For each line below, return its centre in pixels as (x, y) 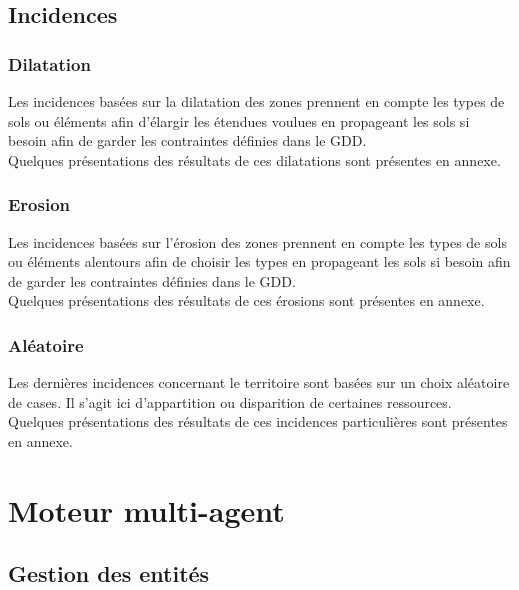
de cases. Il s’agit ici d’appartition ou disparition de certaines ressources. (230, 401)
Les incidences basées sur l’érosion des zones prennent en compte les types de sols (257, 241)
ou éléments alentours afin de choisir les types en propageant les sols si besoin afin (259, 261)
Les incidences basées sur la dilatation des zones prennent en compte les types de (256, 101)
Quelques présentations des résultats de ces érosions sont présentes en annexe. (246, 300)
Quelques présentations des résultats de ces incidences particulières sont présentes (258, 421)
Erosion (39, 204)
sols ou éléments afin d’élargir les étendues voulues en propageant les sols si (239, 120)
